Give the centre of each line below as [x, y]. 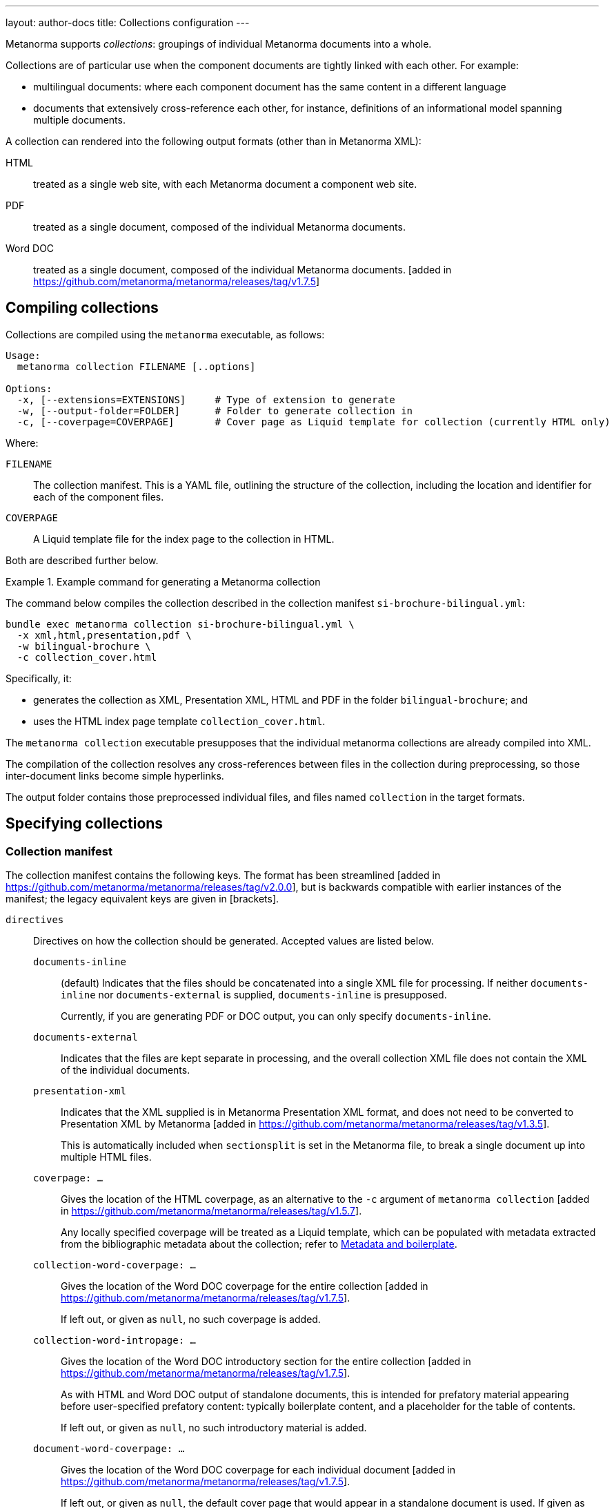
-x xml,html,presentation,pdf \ [104, 635]
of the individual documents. [126, 1070]
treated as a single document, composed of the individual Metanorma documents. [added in [242, 270]
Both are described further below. [82, 560]
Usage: [23, 355]
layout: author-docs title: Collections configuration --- [128, 22]
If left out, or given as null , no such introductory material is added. [214, 1428]
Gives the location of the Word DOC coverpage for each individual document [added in [258, 1470]
